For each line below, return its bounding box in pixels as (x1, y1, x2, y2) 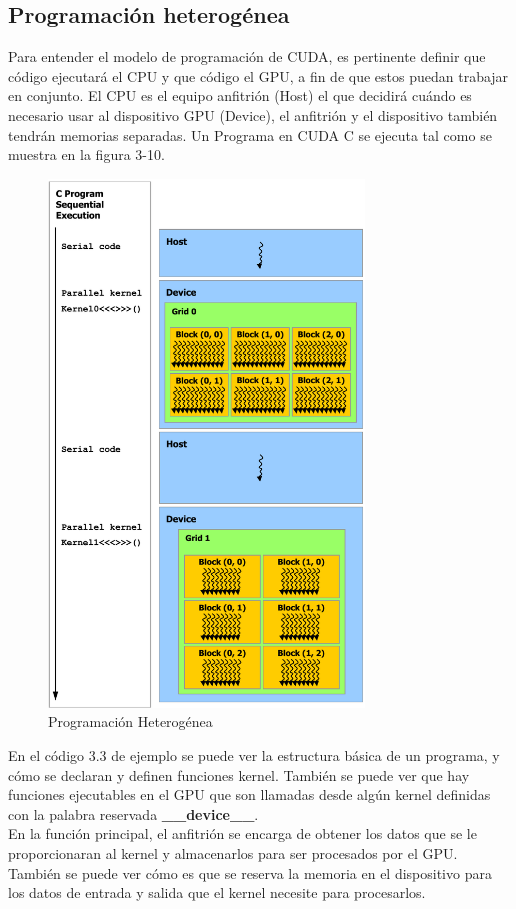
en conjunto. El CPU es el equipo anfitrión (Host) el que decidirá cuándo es (8, 85, 472, 106)
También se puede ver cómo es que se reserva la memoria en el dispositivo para (8, 862, 492, 883)
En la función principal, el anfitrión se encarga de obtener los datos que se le (8, 823, 477, 844)
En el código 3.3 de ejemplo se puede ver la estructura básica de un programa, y (8, 745, 500, 766)
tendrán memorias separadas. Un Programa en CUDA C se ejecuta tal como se (8, 124, 492, 145)
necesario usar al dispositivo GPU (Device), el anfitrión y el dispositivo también (8, 104, 498, 125)
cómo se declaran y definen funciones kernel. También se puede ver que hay (8, 764, 470, 785)
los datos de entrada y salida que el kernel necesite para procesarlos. (8, 882, 426, 903)
